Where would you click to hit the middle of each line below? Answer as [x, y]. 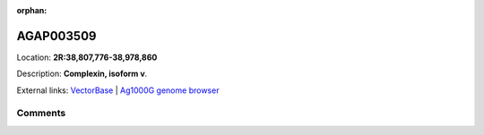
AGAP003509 [56, 36]
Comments [41, 114]
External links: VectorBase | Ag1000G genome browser [118, 90]
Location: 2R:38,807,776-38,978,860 [87, 57]
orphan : [32, 10]
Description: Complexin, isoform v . [82, 74]
